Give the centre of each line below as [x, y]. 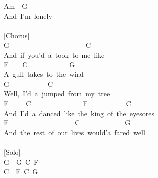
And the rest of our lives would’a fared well [75, 132]
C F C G [21, 171]
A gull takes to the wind [44, 74]
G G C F [21, 161]
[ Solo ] [12, 151]
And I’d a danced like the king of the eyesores [79, 113]
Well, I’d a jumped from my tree [57, 93]
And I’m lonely [28, 16]
